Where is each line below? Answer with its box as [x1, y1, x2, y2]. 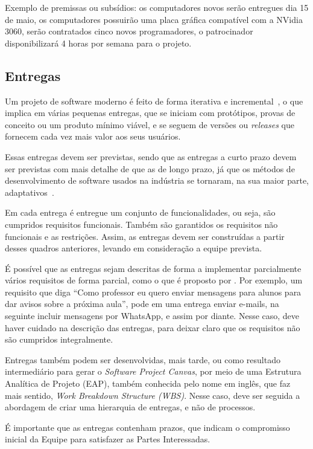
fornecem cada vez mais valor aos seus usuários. [5, 130, 181, 143]
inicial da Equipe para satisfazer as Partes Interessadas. [5, 433, 210, 445]
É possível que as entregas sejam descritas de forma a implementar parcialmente [5, 262, 302, 274]
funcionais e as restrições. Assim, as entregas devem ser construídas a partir [5, 230, 285, 242]
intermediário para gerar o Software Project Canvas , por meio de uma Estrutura [5, 365, 302, 378]
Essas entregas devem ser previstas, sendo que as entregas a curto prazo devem [5, 150, 297, 163]
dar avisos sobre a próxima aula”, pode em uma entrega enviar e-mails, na [5, 297, 279, 310]
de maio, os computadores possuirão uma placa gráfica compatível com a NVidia [5, 13, 303, 25]
